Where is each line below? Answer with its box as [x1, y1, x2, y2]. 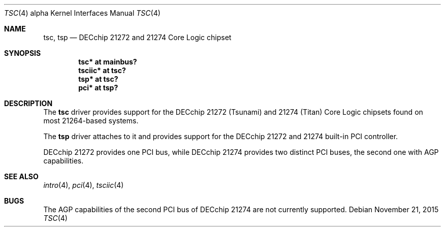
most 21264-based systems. [43, 116, 139, 125]
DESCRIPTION [4, 99, 53, 108]
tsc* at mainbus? [78, 57, 137, 66]
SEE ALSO [4, 172, 39, 181]
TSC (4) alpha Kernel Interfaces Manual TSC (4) [4, 9, 161, 17]
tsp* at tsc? [78, 75, 118, 83]
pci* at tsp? [78, 83, 118, 92]
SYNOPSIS [4, 49, 41, 57]
